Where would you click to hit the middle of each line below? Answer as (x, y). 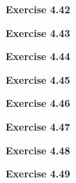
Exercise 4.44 (38, 56)
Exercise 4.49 (38, 174)
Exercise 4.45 (38, 79)
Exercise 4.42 (38, 9)
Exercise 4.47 (38, 126)
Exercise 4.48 (38, 150)
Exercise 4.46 (38, 103)
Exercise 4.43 (38, 32)
